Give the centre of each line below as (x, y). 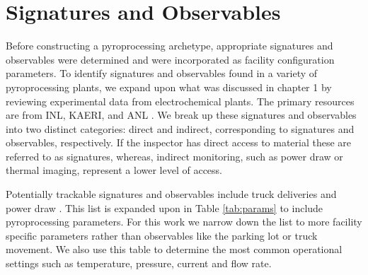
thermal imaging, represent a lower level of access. (114, 170)
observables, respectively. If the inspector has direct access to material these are (179, 142)
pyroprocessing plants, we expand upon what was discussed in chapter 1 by (169, 87)
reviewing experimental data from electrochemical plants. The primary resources (180, 101)
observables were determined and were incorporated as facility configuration (170, 59)
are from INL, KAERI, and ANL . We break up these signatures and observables (181, 115)
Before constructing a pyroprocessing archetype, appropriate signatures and (169, 46)
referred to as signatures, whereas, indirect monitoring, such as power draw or (174, 156)
